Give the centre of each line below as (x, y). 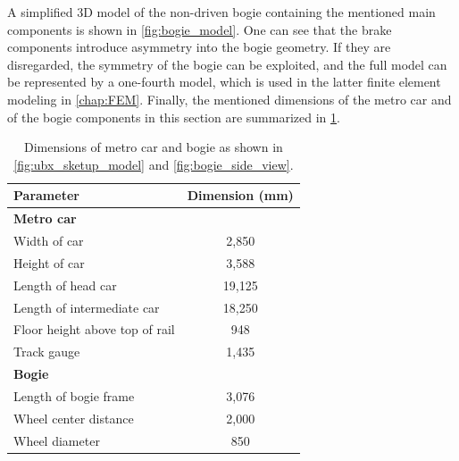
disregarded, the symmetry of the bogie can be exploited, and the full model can (227, 64)
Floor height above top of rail (94, 329)
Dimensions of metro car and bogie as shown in (153, 147)
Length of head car (65, 285)
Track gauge (47, 352)
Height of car (49, 262)
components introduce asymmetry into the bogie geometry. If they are (199, 47)
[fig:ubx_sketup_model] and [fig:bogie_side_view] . (154, 164)
